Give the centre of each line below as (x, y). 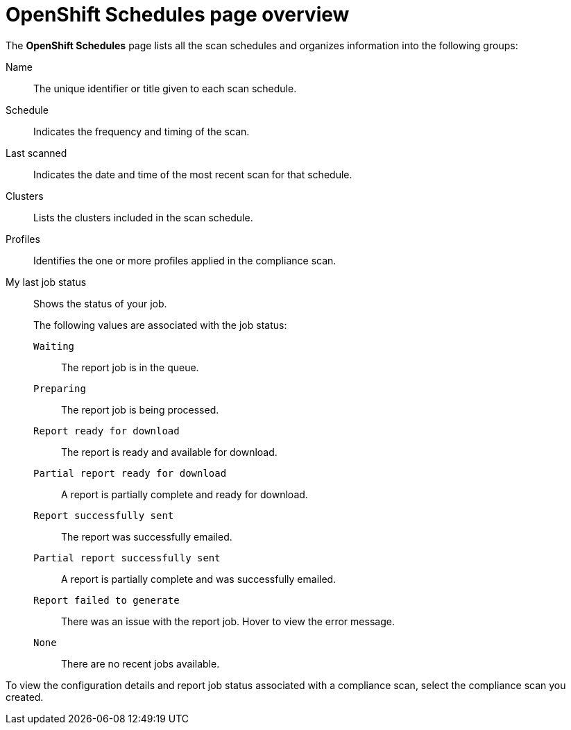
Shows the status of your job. (100, 303)
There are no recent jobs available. (140, 663)
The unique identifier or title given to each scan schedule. (165, 88)
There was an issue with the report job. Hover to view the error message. (228, 621)
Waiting (54, 346)
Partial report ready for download (130, 473)
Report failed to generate (106, 600)
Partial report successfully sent (127, 558)
